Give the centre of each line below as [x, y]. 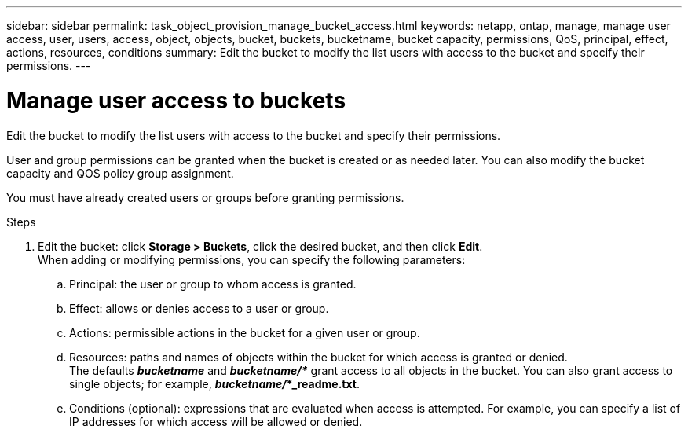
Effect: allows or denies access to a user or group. [199, 308]
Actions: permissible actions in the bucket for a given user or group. [245, 332]
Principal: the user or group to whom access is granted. [213, 284]
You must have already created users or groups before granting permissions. [205, 197]
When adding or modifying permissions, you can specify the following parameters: [252, 259]
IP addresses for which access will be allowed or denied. [216, 421]
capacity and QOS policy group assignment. [120, 173]
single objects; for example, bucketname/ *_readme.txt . [214, 383]
